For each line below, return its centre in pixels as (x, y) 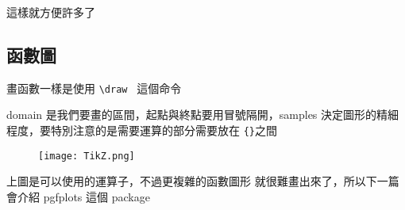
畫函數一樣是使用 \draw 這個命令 (94, 88)
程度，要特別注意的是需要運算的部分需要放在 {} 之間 (142, 130)
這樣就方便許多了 (51, 12)
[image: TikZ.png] (87, 156)
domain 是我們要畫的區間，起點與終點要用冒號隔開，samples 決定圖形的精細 (203, 115)
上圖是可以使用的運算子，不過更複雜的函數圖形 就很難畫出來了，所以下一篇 (203, 181)
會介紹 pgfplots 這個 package (78, 196)
